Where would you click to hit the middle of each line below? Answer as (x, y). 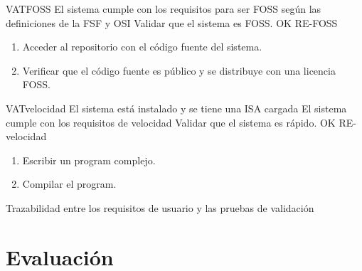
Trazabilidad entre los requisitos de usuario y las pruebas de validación (160, 207)
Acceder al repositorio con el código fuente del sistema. (142, 47)
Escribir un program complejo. (89, 160)
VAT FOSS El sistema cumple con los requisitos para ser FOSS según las (164, 9)
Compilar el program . (69, 184)
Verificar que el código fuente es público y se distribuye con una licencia (179, 70)
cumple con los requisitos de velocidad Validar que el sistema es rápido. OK (171, 122)
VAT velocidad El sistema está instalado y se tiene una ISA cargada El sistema (176, 108)
